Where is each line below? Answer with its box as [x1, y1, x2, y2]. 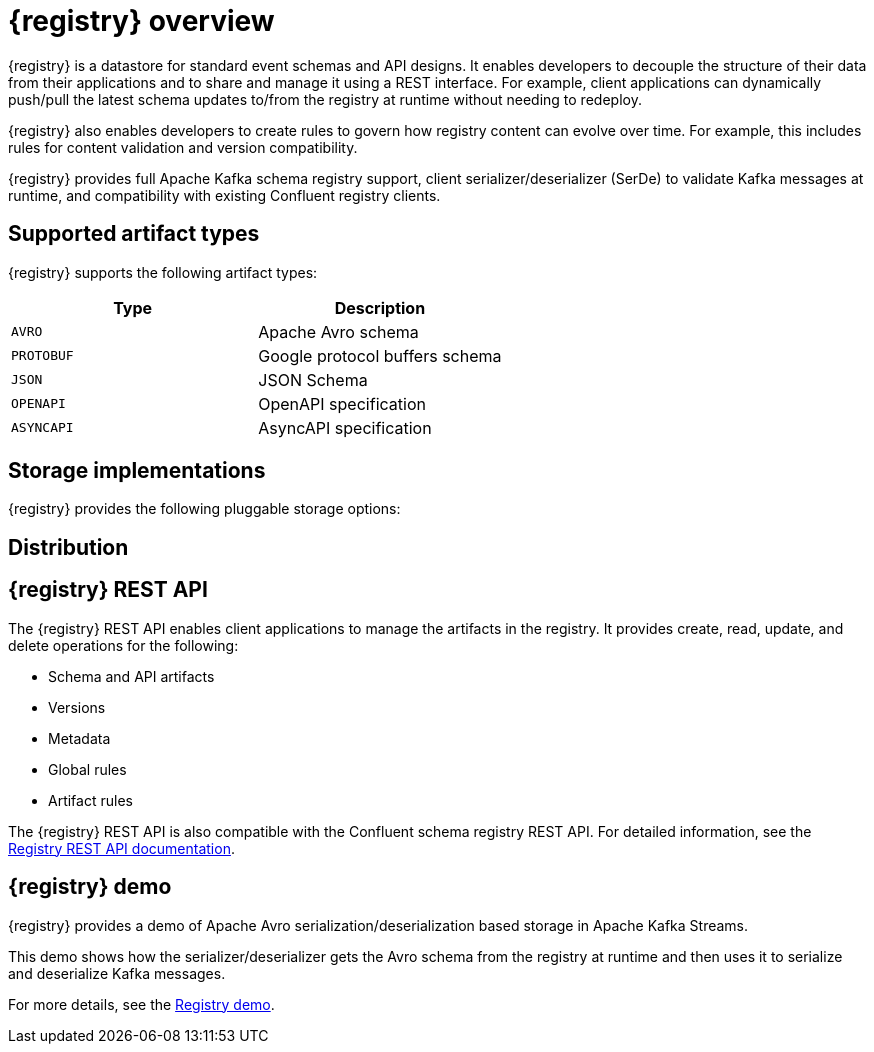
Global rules [48, 760, 127, 778]
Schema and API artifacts [48, 667, 215, 685]
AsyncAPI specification [258, 417, 432, 438]
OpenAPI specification [258, 393, 426, 414]
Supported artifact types [8, 221, 260, 247]
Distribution [8, 534, 129, 560]
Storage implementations [8, 458, 266, 484]
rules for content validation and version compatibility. [8, 138, 358, 156]
